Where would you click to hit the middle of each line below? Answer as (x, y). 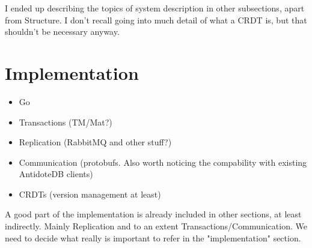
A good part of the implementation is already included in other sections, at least (153, 214)
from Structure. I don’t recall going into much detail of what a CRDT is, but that (156, 20)
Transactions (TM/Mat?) (66, 122)
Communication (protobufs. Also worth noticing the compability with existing (163, 162)
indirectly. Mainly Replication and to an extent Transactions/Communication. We (156, 226)
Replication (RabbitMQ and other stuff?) (95, 142)
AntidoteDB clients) (56, 174)
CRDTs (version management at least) (90, 194)
